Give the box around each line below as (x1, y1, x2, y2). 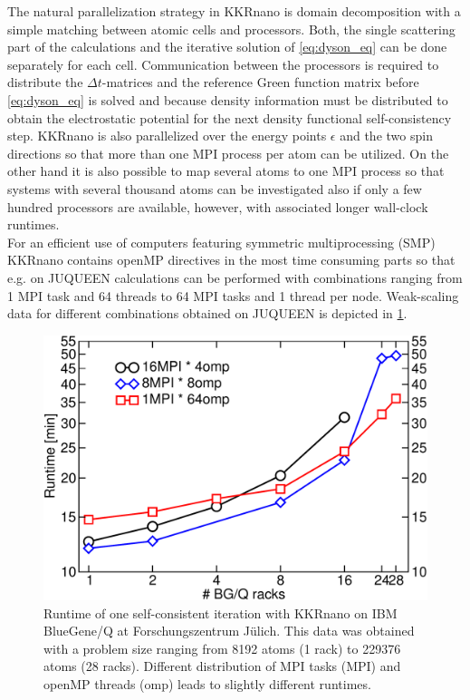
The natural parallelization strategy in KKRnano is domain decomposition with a (7, 2, 461, 20)
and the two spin (340, 126, 433, 145)
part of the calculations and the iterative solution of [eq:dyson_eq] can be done (7, 37, 447, 56)
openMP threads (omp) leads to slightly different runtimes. (43, 674, 371, 693)
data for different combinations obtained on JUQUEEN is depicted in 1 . (7, 304, 408, 323)
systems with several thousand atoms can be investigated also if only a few (7, 179, 422, 198)
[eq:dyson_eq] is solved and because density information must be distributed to (7, 90, 448, 109)
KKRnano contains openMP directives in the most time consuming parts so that (7, 250, 456, 269)
